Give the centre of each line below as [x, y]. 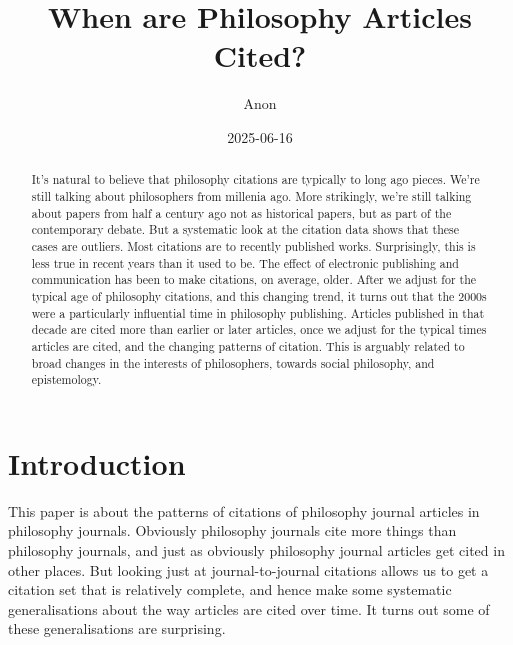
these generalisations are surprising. [117, 628]
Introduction [97, 462]
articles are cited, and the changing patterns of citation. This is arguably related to [248, 345]
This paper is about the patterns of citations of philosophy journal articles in [244, 510]
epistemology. [66, 379]
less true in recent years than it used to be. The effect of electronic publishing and [245, 262]
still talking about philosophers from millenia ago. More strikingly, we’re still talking [251, 195]
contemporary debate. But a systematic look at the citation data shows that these [245, 229]
